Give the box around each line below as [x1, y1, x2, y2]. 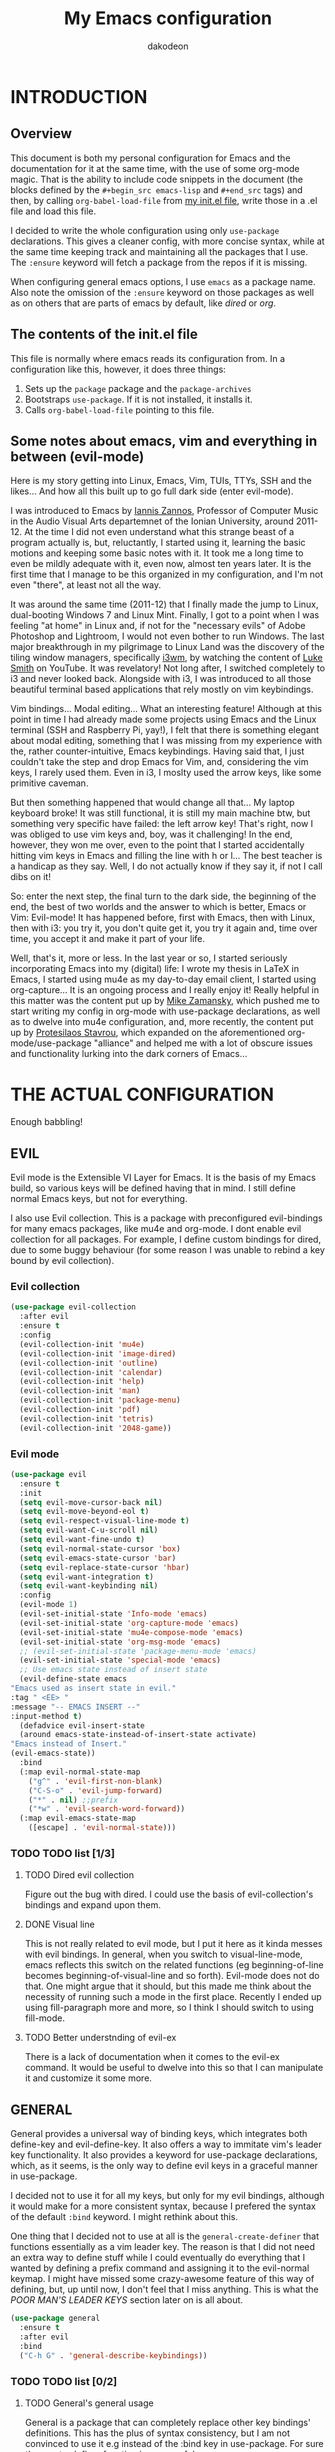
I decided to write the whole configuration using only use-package [10, 224, 280, 236]
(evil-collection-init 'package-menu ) [19, 1395, 182, 1406]
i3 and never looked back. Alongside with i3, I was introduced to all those [10, 673, 312, 685]
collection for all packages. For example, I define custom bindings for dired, [10, 1233, 322, 1246]
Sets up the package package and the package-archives [24, 382, 252, 394]
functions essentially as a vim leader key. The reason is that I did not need [10, 2241, 316, 2253]
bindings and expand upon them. [24, 1899, 162, 1911]
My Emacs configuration [63, 7, 273, 30]
